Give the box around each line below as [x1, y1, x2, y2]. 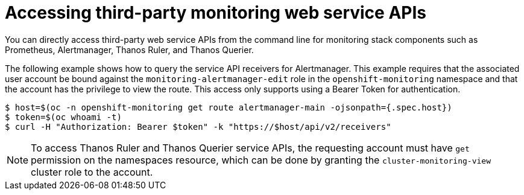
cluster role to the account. [31, 165, 153, 178]
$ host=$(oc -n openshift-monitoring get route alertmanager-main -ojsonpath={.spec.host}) [5, 102, 452, 112]
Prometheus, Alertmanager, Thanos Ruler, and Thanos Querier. [5, 44, 254, 55]
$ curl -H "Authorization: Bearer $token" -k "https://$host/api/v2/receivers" [5, 121, 391, 132]
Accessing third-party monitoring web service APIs [5, 2, 426, 23]
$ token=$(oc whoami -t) [5, 112, 122, 122]
